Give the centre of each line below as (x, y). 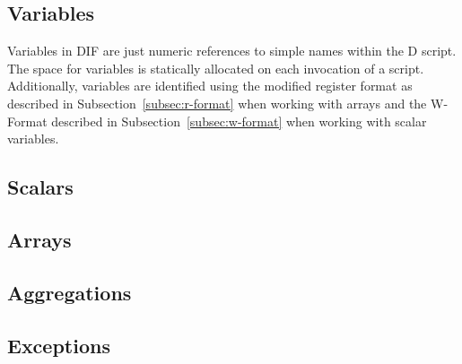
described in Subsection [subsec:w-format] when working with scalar (239, 121)
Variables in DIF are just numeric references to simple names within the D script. (232, 51)
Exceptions (59, 345)
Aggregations (70, 292)
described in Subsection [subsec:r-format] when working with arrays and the (217, 103)
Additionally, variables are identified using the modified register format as (210, 86)
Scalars (40, 187)
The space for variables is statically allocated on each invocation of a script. (216, 68)
